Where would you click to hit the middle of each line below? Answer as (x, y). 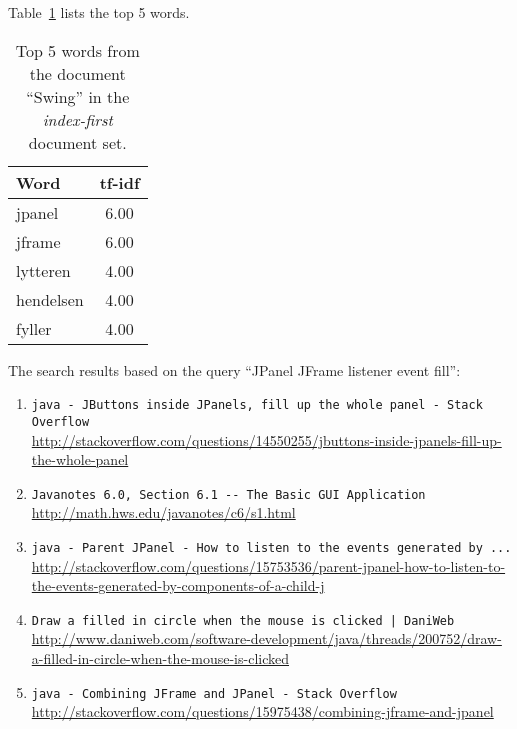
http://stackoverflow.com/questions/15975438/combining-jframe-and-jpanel (262, 711)
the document (77, 73)
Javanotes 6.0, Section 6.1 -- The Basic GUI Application (228, 494)
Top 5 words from (77, 50)
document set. (77, 142)
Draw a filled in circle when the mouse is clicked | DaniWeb (243, 620)
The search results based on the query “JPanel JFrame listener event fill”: (234, 369)
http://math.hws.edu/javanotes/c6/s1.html (163, 512)
